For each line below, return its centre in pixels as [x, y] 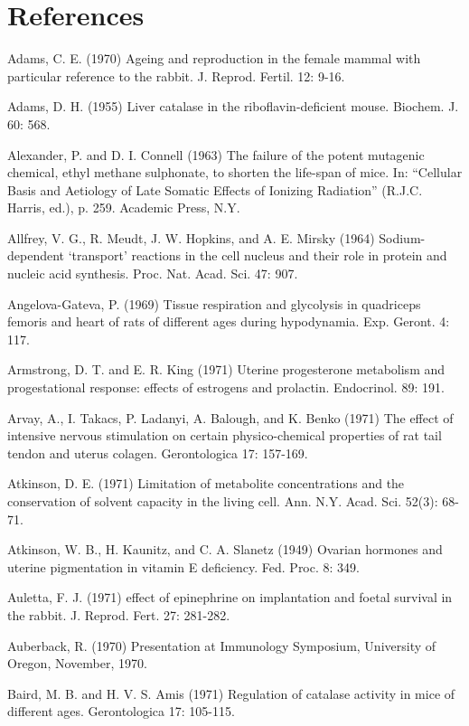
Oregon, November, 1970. [77, 663]
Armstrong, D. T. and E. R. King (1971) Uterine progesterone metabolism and [226, 369]
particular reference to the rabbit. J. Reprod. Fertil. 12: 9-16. [176, 75]
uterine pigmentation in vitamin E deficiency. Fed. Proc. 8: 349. [183, 566]
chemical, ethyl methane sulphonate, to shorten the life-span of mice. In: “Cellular [235, 172]
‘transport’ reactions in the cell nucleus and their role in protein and [258, 255]
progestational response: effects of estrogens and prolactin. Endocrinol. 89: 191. [226, 387]
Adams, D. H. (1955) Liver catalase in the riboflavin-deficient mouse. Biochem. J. [233, 106]
